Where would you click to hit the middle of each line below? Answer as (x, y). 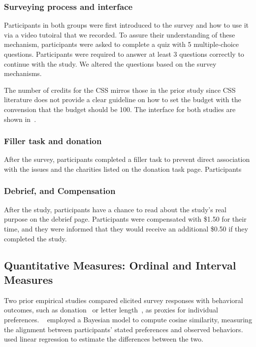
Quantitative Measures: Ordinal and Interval (120, 265)
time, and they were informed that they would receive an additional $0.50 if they (126, 228)
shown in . (20, 119)
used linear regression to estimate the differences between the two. (104, 339)
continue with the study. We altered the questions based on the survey (110, 63)
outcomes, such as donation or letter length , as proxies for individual (111, 310)
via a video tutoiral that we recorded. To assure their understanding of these (120, 34)
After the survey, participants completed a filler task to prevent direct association (127, 159)
